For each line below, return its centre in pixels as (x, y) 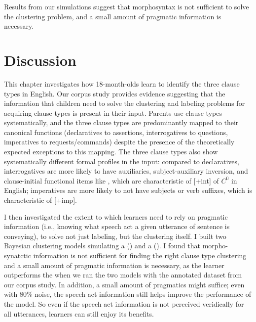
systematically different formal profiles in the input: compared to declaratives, (122, 161)
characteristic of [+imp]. (40, 200)
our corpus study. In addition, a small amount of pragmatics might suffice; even (124, 284)
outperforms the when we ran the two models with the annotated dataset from (123, 275)
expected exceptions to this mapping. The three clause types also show (111, 152)
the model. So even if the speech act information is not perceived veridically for (124, 303)
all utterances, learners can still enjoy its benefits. (79, 313)
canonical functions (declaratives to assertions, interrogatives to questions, (116, 132)
